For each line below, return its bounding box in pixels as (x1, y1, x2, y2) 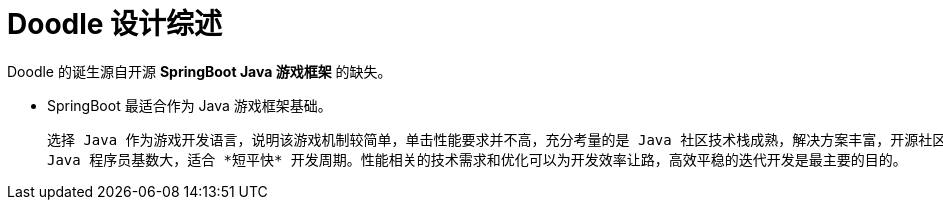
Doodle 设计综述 (7, 7, 223, 41)
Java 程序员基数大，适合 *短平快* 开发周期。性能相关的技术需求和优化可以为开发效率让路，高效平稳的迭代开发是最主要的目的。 (47, 151, 907, 168)
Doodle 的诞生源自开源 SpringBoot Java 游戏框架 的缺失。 (7, 62, 392, 80)
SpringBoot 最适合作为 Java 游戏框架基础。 (47, 96, 332, 114)
